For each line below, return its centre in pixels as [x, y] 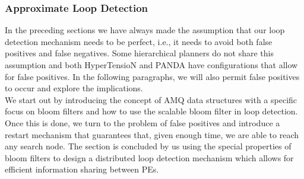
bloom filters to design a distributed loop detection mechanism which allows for [149, 157]
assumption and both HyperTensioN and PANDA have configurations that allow [151, 65]
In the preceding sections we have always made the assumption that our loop [145, 30]
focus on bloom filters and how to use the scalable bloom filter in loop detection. [151, 111]
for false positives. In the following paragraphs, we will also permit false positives [152, 76]
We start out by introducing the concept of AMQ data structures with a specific [151, 99]
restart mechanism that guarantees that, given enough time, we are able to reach [152, 134]
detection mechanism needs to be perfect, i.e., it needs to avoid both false [139, 41]
